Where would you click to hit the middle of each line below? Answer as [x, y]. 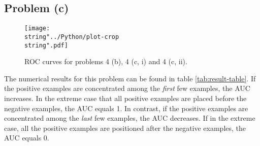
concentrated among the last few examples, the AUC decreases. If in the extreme [130, 118]
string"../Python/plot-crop [72, 37]
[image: [37, 29]
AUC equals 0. [27, 138]
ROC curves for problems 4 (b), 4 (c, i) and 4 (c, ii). [106, 61]
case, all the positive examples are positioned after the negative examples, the [125, 128]
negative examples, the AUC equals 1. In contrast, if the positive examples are [126, 108]
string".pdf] [46, 45]
